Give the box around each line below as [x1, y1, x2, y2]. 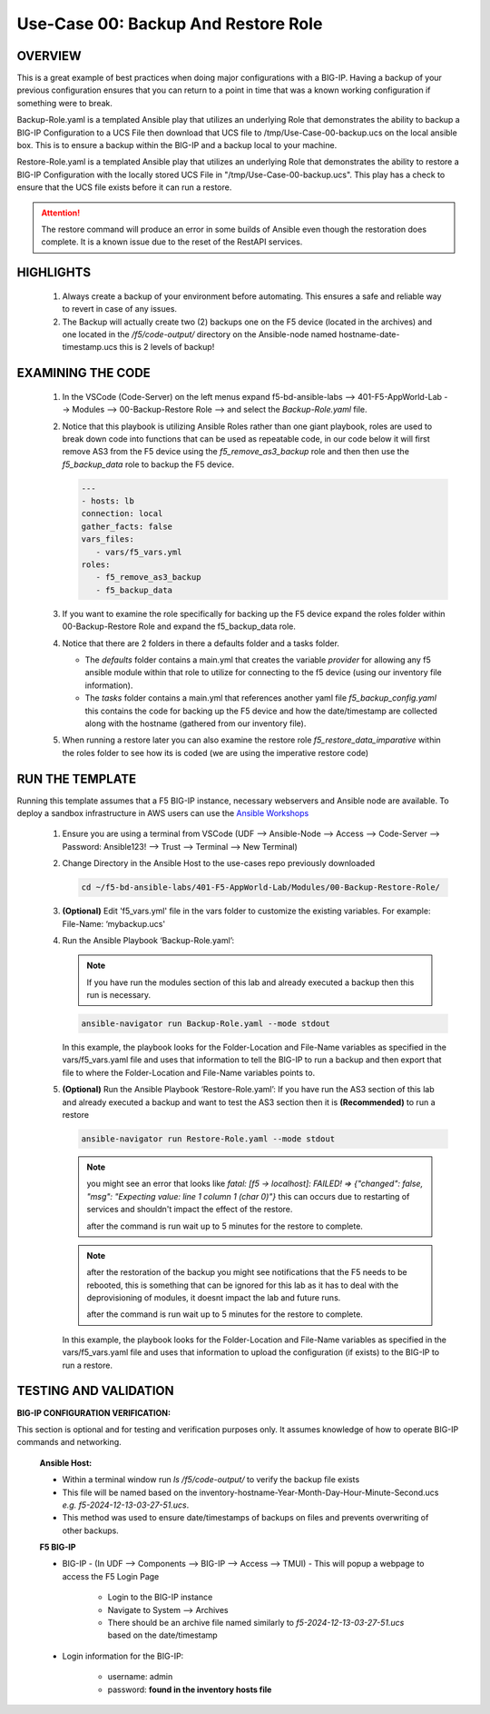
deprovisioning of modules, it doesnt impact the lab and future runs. [86, 1292, 341, 1303]
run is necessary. [86, 990, 152, 1001]
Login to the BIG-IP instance [107, 1591, 213, 1603]
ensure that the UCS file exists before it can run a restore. [16, 182, 232, 193]
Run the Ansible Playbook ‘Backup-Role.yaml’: [62, 934, 235, 945]
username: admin [107, 1671, 173, 1682]
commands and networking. [16, 1437, 122, 1448]
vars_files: [81, 534, 135, 544]
